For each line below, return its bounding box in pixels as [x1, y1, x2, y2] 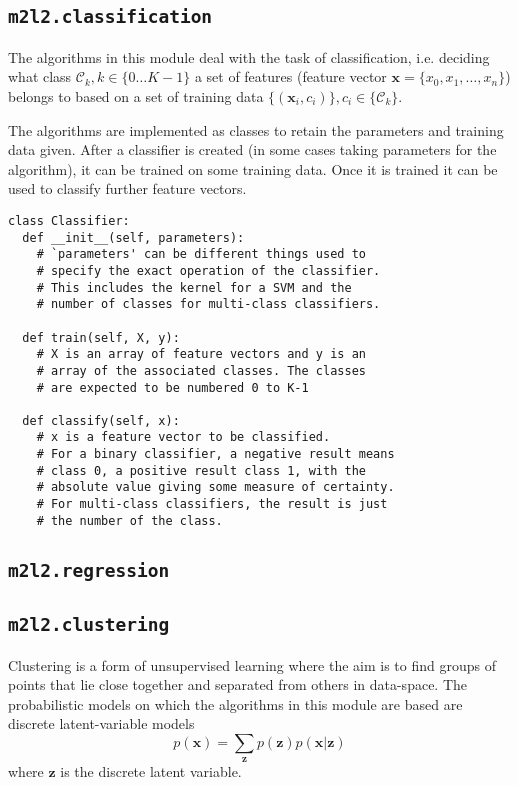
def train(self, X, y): [22, 330, 180, 345]
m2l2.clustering [8, 614, 170, 636]
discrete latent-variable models [8, 713, 195, 734]
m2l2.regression [8, 559, 170, 581]
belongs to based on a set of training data [8, 85, 264, 106]
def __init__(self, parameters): [22, 230, 245, 245]
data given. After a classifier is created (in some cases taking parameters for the [8, 139, 497, 160]
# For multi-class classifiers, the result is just [36, 497, 388, 512]
